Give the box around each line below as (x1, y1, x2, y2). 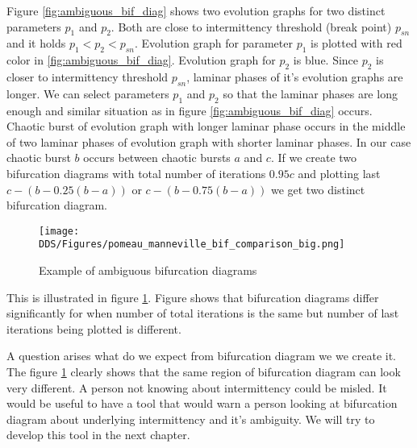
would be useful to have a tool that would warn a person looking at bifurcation (6, 395, 398, 412)
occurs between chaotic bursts (83, 149, 231, 166)
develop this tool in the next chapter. (6, 426, 190, 443)
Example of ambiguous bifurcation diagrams (39, 262, 257, 279)
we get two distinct (270, 180, 365, 197)
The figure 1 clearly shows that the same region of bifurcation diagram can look (6, 363, 401, 380)
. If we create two (270, 149, 357, 166)
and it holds (6, 35, 66, 52)
